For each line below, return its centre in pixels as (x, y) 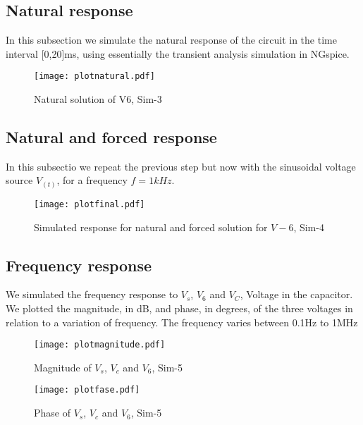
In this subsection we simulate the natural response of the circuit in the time (171, 40)
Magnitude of (63, 367)
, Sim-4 (309, 227)
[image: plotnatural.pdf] (94, 76)
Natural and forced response (111, 137)
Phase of (52, 413)
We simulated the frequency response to (92, 294)
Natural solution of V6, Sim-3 (98, 99)
